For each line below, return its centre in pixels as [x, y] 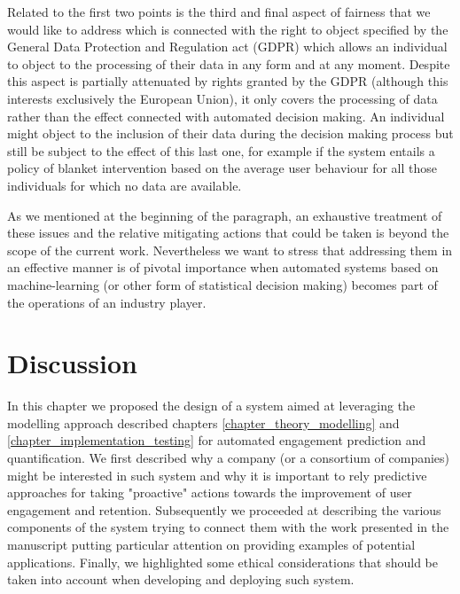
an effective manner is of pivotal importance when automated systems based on [223, 267]
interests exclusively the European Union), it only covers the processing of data [222, 98]
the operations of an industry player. [107, 302]
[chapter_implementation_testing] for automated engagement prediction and [217, 440]
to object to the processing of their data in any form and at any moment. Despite [229, 63]
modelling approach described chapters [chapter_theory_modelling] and [203, 422]
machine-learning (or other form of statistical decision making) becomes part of [222, 284]
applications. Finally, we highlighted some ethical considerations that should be [222, 562]
